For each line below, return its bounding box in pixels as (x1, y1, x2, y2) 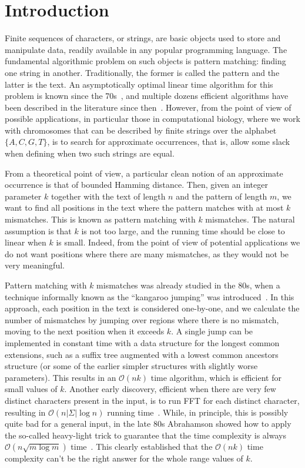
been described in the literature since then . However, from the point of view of (5, 101, 291, 113)
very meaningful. (5, 259, 65, 271)
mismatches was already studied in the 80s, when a (96, 279, 280, 291)
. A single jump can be (171, 325, 253, 337)
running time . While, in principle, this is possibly (107, 406, 289, 418)
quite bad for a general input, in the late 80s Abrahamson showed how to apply (5, 417, 291, 430)
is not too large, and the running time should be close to (81, 224, 285, 237)
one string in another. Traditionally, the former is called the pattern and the (5, 66, 280, 78)
